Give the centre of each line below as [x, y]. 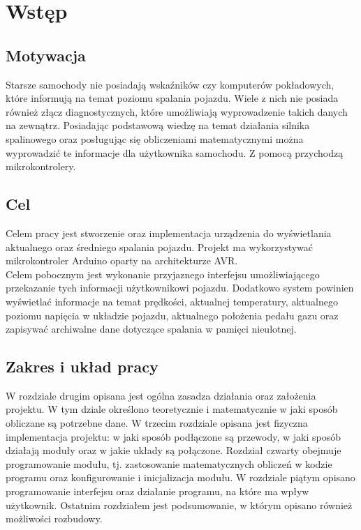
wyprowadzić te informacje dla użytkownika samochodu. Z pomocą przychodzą [175, 152]
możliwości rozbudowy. [54, 518]
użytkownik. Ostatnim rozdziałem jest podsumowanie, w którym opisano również [179, 505]
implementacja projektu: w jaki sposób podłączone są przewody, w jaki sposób [174, 436]
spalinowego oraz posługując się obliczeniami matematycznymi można [155, 138]
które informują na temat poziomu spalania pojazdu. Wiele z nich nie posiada [172, 98]
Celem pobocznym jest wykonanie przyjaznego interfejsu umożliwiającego [163, 274]
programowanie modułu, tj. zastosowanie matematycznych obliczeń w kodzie [169, 463]
